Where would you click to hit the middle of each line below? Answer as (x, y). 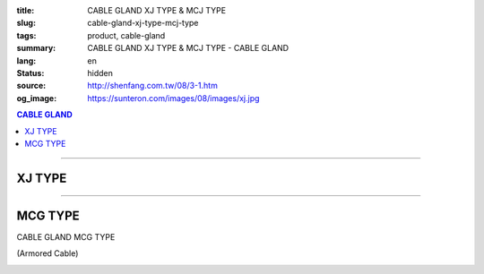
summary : (36, 48)
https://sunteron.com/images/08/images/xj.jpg (173, 98)
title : (26, 10)
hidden (100, 73)
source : (31, 86)
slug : (26, 23)
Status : (30, 73)
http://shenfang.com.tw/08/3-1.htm (153, 86)
